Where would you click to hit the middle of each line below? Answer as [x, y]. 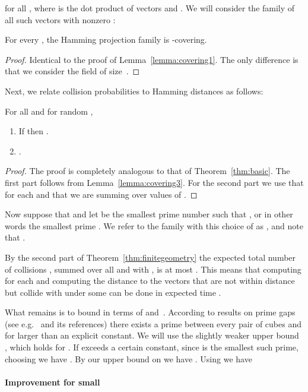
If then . [34, 131]
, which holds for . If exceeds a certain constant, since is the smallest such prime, [152, 347]
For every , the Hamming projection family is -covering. [106, 39]
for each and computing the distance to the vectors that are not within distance [150, 281]
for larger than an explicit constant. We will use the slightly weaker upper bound [152, 335]
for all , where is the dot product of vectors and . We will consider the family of [150, 8]
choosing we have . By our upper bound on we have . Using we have [128, 358]
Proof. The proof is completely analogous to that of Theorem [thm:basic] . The [147, 171]
